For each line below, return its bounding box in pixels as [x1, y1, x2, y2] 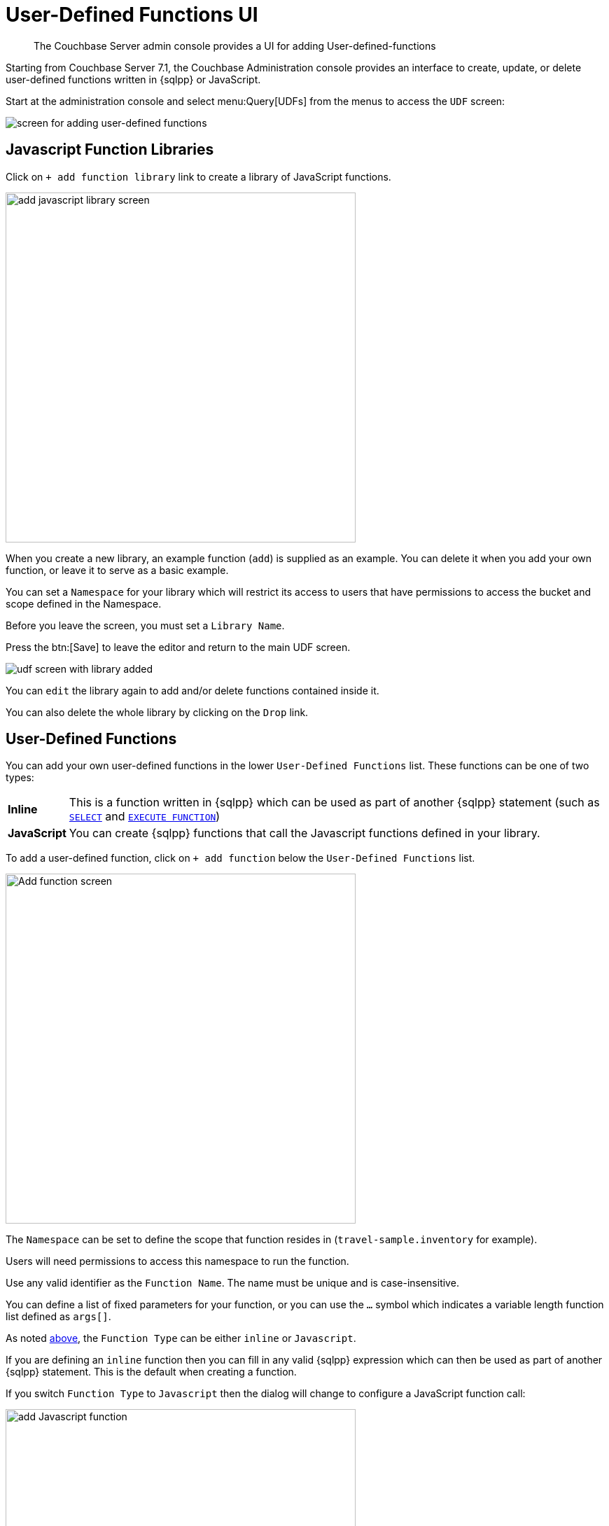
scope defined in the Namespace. [6, 597, 162, 610]
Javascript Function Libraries [6, 141, 214, 159]
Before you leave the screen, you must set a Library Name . [6, 619, 285, 631]
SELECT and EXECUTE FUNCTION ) [69, 809, 220, 824]
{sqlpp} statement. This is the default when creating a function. [6, 1366, 297, 1378]
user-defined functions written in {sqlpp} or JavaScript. [6, 73, 261, 85]
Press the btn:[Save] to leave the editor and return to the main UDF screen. [6, 640, 351, 653]
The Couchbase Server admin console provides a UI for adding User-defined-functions [34, 39, 436, 52]
